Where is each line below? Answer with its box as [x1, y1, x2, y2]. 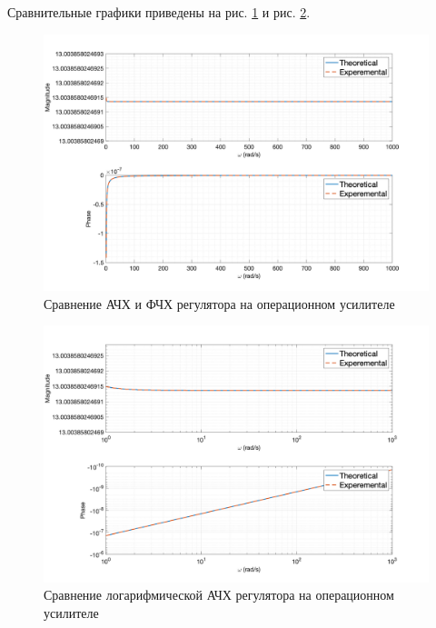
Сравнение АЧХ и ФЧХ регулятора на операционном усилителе [44, 294, 395, 313]
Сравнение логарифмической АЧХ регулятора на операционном [44, 585, 394, 604]
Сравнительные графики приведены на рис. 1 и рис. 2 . [7, 3, 311, 21]
